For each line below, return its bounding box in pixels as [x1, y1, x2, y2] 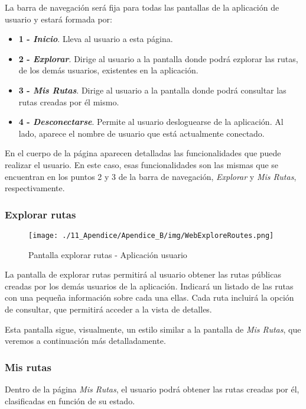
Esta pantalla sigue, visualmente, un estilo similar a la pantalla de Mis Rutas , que [5, 323, 301, 335]
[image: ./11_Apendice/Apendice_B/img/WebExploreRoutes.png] [28, 231, 274, 240]
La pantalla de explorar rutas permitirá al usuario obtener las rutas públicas [5, 268, 281, 281]
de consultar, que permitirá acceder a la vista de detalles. [5, 302, 212, 315]
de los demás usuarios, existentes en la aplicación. [18, 64, 198, 76]
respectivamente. [5, 182, 65, 194]
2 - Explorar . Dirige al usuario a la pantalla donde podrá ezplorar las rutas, [18, 52, 298, 65]
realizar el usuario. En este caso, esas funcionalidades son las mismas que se [5, 158, 279, 170]
